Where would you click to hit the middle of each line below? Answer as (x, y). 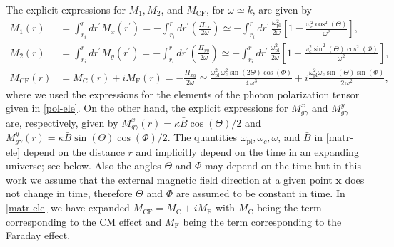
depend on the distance (74, 151)
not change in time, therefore (69, 193)
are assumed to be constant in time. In (261, 193)
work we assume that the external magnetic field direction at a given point (169, 179)
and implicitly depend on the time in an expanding (247, 151)
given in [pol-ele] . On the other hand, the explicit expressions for (147, 108)
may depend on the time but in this (283, 165)
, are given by (282, 9)
